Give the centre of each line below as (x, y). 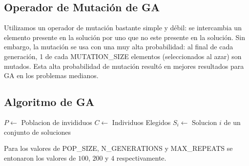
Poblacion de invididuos (57, 122)
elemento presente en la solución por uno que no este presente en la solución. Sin (124, 37)
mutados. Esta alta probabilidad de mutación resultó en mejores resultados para (124, 66)
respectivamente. (141, 157)
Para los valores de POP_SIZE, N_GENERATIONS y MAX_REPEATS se (118, 148)
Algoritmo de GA (49, 102)
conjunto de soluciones (38, 132)
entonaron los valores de (40, 157)
